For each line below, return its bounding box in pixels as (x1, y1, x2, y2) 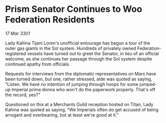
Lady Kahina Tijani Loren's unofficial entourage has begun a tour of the (5, 40, 150, 46)
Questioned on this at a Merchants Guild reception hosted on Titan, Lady (5, 101, 154, 107)
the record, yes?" (5, 92, 41, 98)
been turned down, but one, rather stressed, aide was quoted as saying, (5, 76, 153, 82)
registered (5, 51, 26, 57)
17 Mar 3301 (5, 30, 30, 36)
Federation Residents (5, 14, 95, 25)
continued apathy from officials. (5, 61, 70, 67)
